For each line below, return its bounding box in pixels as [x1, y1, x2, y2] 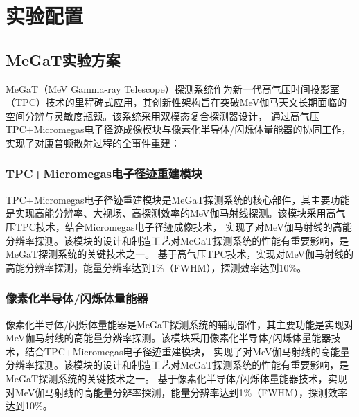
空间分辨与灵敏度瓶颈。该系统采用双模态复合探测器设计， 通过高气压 [6, 108, 319, 123]
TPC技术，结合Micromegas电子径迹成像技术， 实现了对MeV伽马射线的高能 [15, 219, 352, 233]
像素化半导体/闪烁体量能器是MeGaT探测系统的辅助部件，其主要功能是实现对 [6, 317, 354, 331]
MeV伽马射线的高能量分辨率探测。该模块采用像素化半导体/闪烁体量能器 [6, 330, 331, 345]
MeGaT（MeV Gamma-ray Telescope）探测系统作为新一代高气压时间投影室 [6, 81, 340, 96]
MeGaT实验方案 [6, 48, 121, 70]
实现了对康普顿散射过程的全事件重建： [6, 135, 180, 150]
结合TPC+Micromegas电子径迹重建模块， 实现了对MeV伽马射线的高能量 [24, 344, 350, 358]
